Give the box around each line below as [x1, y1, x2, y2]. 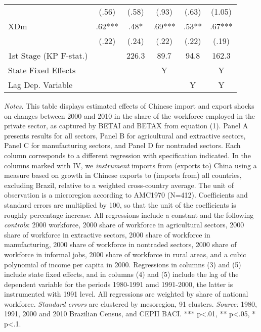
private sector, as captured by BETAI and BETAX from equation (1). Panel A [4, 120, 248, 131]
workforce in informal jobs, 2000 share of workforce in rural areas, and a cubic [4, 249, 246, 259]
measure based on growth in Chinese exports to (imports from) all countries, [4, 170, 242, 180]
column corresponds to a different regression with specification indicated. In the [4, 150, 251, 160]
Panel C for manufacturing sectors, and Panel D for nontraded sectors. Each [4, 140, 241, 151]
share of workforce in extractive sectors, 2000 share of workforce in [4, 229, 210, 240]
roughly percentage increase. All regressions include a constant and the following [4, 209, 254, 220]
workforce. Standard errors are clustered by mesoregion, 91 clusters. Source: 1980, [4, 298, 257, 309]
